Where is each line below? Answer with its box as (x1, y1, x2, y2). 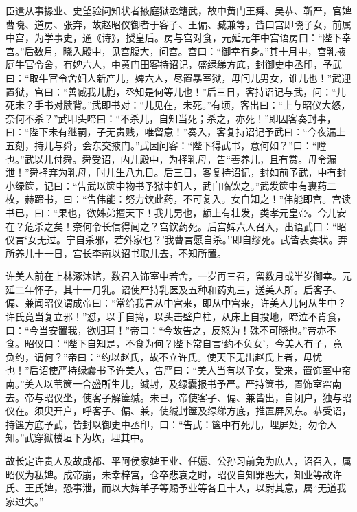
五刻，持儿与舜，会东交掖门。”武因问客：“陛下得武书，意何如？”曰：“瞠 (5, 137, 327, 152)
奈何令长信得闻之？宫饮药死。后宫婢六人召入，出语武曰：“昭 (72, 219, 347, 233)
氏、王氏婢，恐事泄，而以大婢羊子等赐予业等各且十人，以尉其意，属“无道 (5, 480, 337, 495)
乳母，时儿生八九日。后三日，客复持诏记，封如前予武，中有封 (67, 165, 347, 179)
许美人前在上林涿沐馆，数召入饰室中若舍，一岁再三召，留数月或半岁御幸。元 (5, 269, 352, 283)
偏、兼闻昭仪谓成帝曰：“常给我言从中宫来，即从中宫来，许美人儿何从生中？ (5, 296, 347, 310)
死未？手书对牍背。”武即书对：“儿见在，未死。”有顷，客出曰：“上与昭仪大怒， (5, 98, 351, 112)
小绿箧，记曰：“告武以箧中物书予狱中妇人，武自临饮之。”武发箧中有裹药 (5, 178, 327, 192)
